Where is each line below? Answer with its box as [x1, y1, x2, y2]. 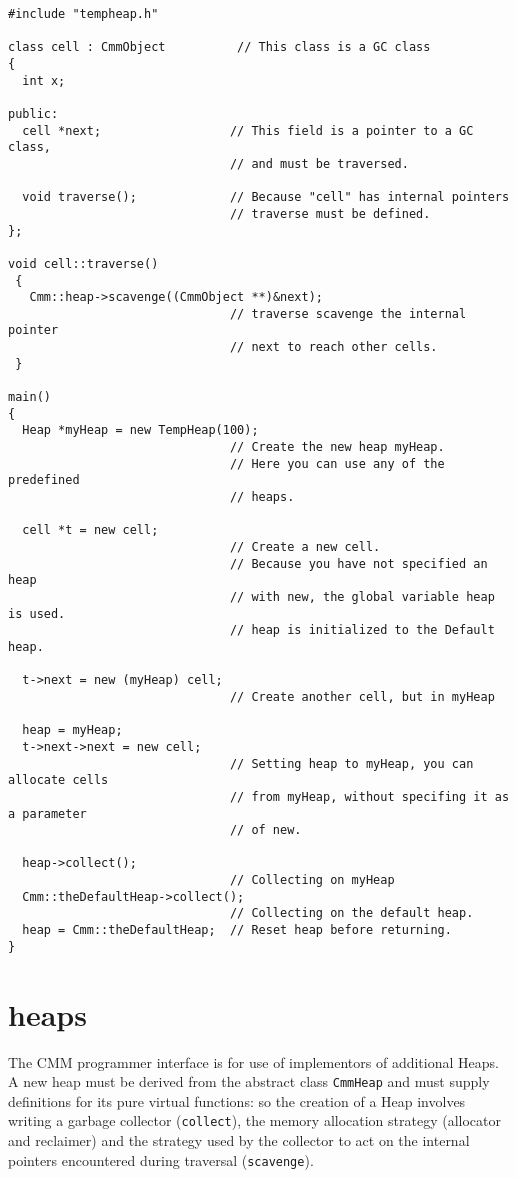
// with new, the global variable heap [229, 589, 495, 604]
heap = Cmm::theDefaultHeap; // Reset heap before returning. [22, 923, 452, 938]
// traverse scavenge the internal [229, 306, 467, 321]
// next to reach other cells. [229, 340, 438, 355]
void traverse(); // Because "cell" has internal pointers [22, 190, 510, 205]
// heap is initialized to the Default [229, 623, 495, 638]
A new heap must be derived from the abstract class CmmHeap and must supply [8, 1071, 490, 1092]
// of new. [229, 823, 302, 838]
